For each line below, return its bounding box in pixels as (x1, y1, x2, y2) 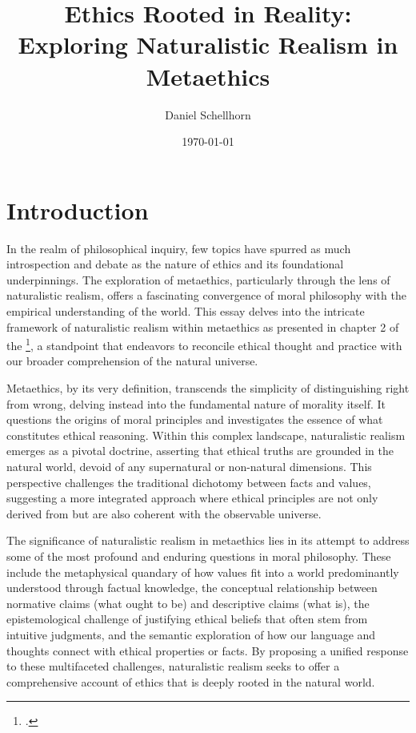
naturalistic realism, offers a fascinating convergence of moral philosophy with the (6, 287, 406, 304)
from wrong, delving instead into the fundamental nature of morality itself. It (6, 395, 386, 412)
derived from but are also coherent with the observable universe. (6, 505, 322, 522)
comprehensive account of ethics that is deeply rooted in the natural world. (6, 673, 375, 690)
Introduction (6, 193, 149, 226)
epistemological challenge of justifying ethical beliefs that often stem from (6, 610, 368, 627)
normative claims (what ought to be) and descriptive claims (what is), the (6, 594, 370, 611)
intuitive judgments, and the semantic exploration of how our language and (6, 626, 376, 642)
